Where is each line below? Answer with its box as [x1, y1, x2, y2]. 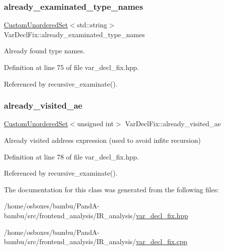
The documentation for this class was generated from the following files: [4, 184, 219, 194]
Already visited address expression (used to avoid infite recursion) [4, 135, 201, 145]
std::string [77, 20, 107, 30]
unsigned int [77, 118, 114, 129]
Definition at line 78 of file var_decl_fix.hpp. [4, 151, 139, 161]
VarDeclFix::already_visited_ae [125, 118, 221, 129]
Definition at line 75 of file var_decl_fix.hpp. [4, 62, 139, 72]
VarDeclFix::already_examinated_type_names [4, 29, 145, 39]
